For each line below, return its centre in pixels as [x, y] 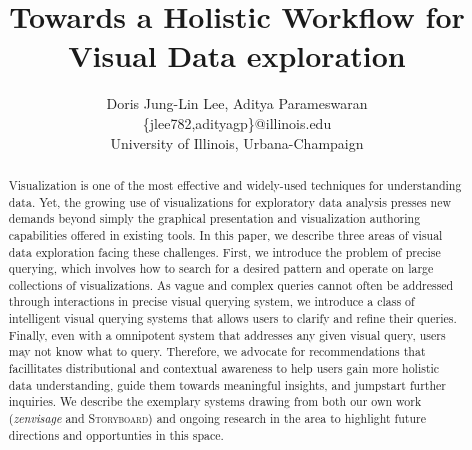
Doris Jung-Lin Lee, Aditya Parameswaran [237, 103]
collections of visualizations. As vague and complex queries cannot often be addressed [231, 284]
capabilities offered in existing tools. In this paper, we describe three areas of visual [225, 234]
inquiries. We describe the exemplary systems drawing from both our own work [215, 401]
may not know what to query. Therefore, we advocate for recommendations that [217, 351]
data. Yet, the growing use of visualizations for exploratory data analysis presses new [230, 201]
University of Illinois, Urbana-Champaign [237, 142]
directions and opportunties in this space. [116, 434]
